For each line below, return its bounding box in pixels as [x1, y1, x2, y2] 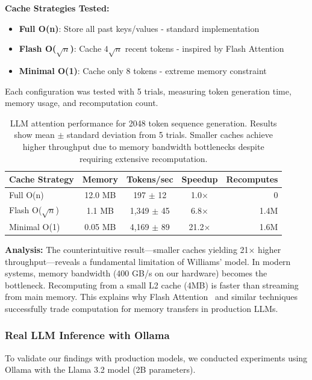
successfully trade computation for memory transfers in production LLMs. [5, 302, 278, 314]
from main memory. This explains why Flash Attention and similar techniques [5, 290, 298, 303]
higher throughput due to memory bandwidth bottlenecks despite [22, 140, 264, 152]
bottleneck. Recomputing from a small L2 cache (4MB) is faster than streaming [5, 278, 299, 291]
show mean [14, 128, 55, 141]
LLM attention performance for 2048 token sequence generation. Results [10, 116, 277, 129]
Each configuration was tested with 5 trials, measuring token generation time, [5, 84, 292, 97]
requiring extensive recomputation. [79, 152, 208, 164]
